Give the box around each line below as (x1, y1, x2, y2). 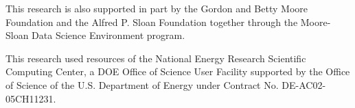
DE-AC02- (282, 77, 326, 92)
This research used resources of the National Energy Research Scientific (5, 51, 306, 65)
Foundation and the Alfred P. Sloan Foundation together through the (5, 14, 298, 29)
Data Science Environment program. (32, 28, 185, 42)
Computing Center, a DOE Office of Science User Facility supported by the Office (5, 64, 350, 79)
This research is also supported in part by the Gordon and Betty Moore (5, 1, 308, 15)
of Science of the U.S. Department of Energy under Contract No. (5, 77, 279, 92)
